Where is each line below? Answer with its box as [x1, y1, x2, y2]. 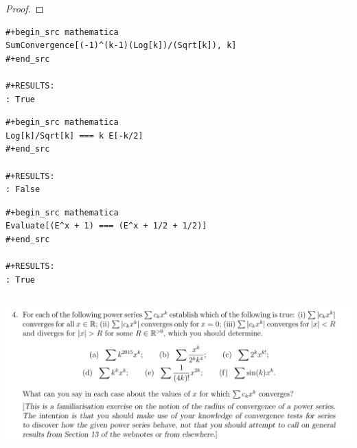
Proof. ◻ [5, 1, 44, 15]
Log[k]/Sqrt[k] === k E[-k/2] [5, 130, 143, 141]
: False [5, 185, 41, 195]
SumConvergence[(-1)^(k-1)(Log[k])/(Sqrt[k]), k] [5, 40, 237, 51]
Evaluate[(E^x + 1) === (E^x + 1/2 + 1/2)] [5, 221, 207, 231]
